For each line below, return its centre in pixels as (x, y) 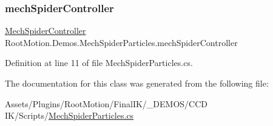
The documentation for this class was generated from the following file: (137, 83)
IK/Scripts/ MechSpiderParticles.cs (69, 115)
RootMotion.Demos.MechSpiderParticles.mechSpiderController (121, 42)
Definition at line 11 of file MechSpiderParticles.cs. (99, 63)
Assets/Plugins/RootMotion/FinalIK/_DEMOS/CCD (106, 103)
